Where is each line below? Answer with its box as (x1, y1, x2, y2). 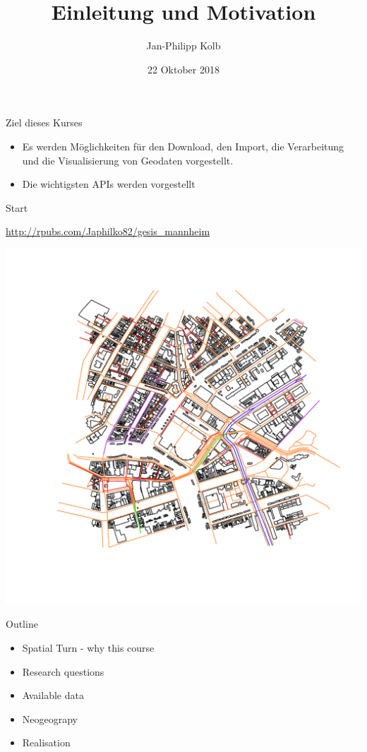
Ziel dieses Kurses (6, 115, 83, 130)
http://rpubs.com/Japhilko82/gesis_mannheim (6, 224, 210, 239)
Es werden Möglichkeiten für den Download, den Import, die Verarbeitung (22, 138, 344, 153)
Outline (6, 616, 38, 631)
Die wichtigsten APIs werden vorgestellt (22, 177, 195, 191)
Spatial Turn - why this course (22, 640, 155, 655)
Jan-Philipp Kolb (146, 38, 221, 53)
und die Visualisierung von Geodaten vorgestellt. (22, 153, 234, 167)
